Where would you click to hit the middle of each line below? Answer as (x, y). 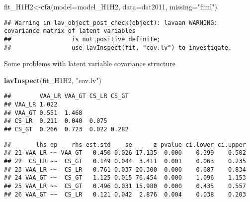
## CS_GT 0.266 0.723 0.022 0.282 (66, 130)
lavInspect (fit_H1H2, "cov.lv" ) (53, 80)
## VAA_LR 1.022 (31, 105)
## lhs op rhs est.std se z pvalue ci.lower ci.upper (125, 145)
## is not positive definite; (82, 39)
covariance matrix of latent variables (70, 31)
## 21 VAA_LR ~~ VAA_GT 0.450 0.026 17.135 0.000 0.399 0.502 (125, 153)
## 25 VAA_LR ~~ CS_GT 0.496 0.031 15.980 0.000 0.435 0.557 (125, 186)
